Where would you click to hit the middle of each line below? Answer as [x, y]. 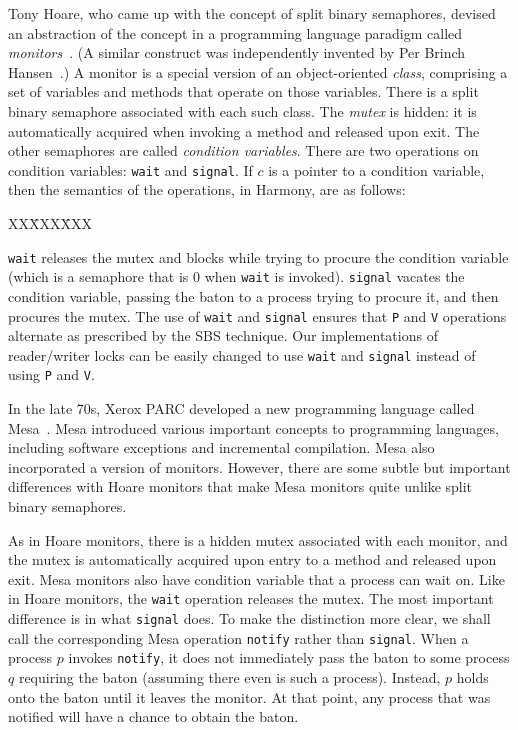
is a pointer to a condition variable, [376, 169]
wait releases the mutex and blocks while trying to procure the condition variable [258, 256]
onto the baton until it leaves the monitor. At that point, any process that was [249, 696]
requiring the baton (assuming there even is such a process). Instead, [229, 677]
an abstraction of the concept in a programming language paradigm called [235, 32]
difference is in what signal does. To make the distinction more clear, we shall [249, 618]
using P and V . [51, 374]
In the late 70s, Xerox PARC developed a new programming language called [241, 408]
